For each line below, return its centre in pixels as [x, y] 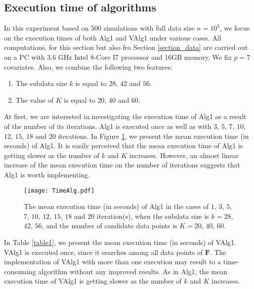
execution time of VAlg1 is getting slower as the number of [93, 281]
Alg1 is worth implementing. [47, 174]
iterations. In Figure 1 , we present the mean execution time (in [153, 136]
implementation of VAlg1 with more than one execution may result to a [113, 262]
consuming [20, 271]
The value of [35, 100]
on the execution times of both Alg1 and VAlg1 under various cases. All [113, 37]
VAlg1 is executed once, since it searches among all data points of [104, 252]
